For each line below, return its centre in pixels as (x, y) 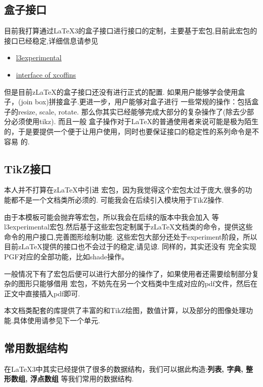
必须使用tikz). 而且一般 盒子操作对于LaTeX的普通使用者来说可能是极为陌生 (135, 121)
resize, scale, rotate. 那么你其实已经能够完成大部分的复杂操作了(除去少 (133, 111)
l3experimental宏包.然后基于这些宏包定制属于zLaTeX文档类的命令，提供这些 (128, 227)
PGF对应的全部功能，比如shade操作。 (66, 256)
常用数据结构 (36, 347)
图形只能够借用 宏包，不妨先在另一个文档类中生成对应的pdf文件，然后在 (138, 283)
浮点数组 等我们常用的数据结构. (82, 379)
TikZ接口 (28, 168)
